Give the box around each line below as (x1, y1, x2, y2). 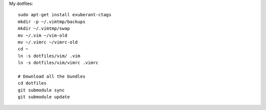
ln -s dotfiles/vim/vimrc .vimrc (18, 60, 99, 66)
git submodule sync (18, 87, 65, 93)
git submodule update (18, 94, 70, 100)
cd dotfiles (18, 81, 47, 86)
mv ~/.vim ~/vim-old (18, 32, 67, 38)
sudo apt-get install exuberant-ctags (18, 12, 112, 18)
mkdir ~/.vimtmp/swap (18, 26, 70, 31)
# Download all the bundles (18, 73, 86, 79)
